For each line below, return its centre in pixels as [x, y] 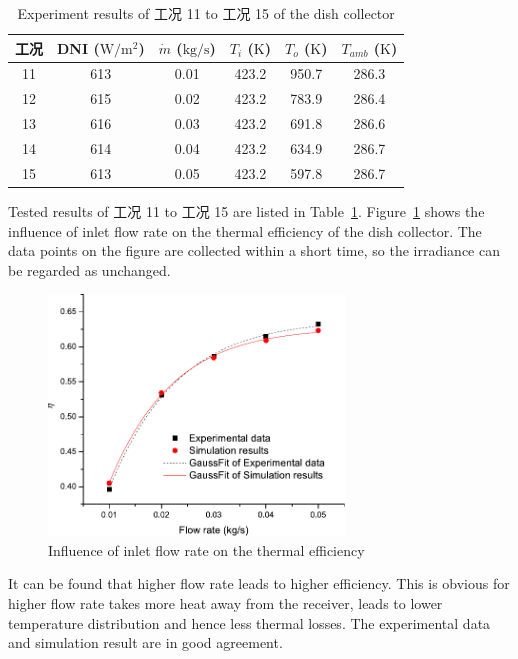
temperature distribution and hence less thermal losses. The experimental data [249, 622]
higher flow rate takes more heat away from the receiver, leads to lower [225, 603]
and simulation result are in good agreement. [145, 642]
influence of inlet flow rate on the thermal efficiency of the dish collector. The [245, 230]
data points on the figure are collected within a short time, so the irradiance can [254, 250]
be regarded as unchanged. [89, 269]
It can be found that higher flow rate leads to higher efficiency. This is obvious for [259, 583]
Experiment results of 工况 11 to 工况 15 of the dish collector [206, 13]
